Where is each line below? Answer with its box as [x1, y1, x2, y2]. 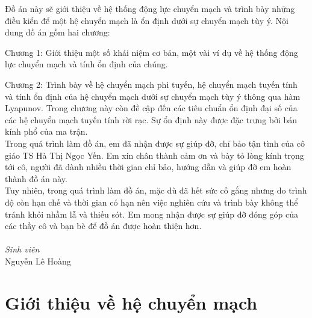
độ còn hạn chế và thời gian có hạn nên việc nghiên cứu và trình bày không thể [5, 195, 298, 208]
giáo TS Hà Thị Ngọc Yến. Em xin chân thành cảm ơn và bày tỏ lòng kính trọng [5, 148, 304, 161]
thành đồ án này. [5, 172, 67, 185]
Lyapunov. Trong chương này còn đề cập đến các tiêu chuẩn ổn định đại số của [5, 102, 298, 114]
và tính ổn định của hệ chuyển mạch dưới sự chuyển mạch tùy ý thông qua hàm [5, 90, 301, 102]
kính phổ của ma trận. [5, 125, 88, 138]
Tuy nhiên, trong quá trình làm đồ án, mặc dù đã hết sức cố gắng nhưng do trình [5, 184, 307, 197]
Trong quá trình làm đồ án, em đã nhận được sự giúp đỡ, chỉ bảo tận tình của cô [5, 136, 305, 149]
